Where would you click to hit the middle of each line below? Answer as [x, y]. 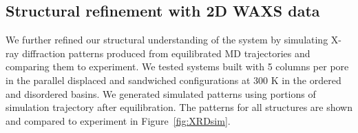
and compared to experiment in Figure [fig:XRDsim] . [118, 120]
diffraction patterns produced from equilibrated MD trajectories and [166, 53]
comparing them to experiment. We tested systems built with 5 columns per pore [177, 66]
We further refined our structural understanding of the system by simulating [167, 40]
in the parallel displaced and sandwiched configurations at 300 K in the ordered [173, 80]
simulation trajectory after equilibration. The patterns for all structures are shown [179, 107]
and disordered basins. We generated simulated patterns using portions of [161, 93]
